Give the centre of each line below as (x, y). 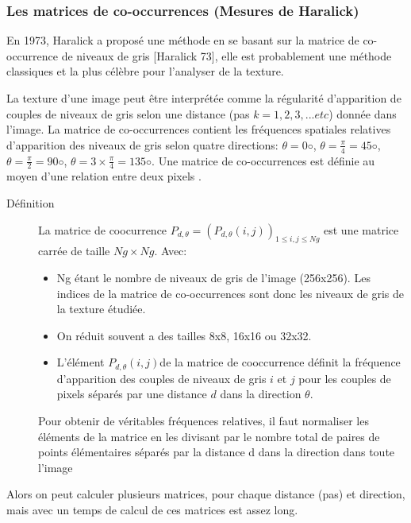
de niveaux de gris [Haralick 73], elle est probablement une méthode (227, 55)
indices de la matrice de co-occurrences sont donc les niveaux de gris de (230, 293)
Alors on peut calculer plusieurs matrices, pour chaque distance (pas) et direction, (206, 494)
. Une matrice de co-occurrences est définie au (263, 160)
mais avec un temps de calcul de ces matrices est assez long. (152, 509)
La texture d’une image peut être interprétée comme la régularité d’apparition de (204, 98)
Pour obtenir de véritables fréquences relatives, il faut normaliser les (204, 421)
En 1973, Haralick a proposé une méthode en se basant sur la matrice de (183, 40)
